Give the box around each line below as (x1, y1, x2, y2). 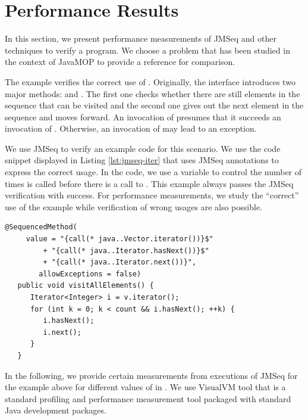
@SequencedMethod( (5, 223, 77, 232)
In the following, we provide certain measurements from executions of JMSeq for (5, 369, 298, 381)
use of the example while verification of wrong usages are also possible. (5, 200, 262, 213)
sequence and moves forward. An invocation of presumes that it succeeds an (5, 110, 281, 123)
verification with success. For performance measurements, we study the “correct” (5, 189, 299, 201)
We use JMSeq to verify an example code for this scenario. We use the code (5, 142, 281, 154)
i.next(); (43, 328, 81, 337)
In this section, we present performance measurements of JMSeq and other (5, 32, 276, 45)
